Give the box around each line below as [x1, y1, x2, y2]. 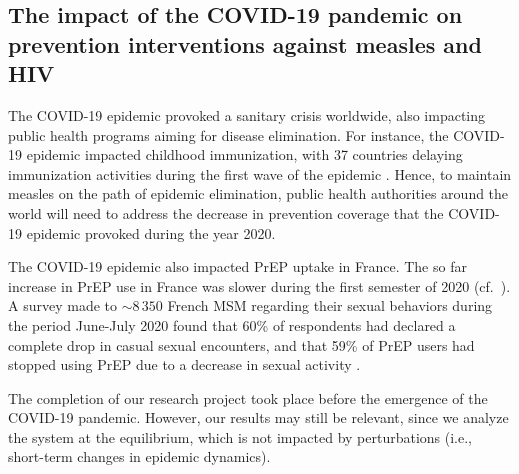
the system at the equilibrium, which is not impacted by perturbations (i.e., [8, 426, 473, 447]
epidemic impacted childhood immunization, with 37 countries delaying [26, 144, 463, 165]
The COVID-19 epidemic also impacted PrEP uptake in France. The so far [8, 256, 467, 277]
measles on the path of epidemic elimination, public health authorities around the [8, 183, 509, 204]
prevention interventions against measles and [8, 28, 482, 59]
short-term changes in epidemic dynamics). [8, 446, 271, 467]
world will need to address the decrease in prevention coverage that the [8, 202, 444, 223]
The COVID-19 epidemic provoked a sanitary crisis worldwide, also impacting [8, 104, 486, 125]
